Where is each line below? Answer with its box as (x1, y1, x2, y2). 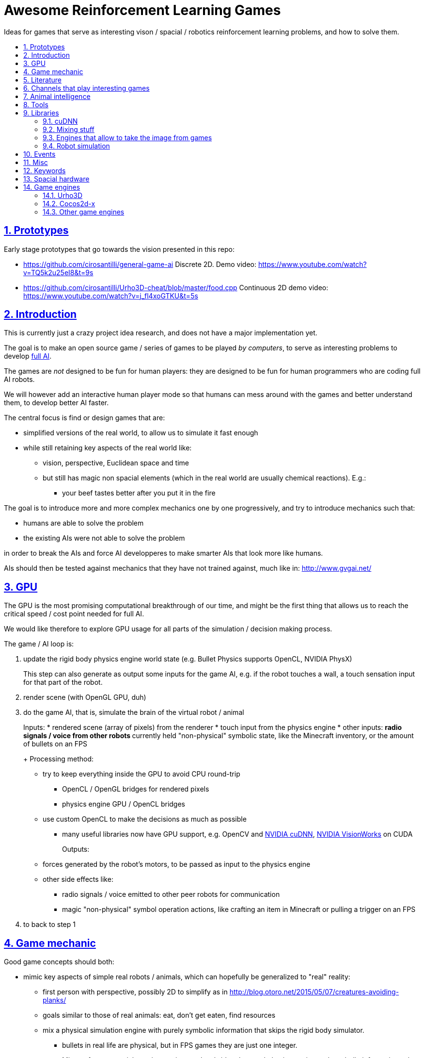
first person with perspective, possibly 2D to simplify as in (43, 988, 228, 996)
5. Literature (23, 75, 62, 84)
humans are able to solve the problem (23, 519, 144, 528)
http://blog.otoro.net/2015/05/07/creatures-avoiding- (229, 988, 399, 996)
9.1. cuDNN (43, 116, 78, 125)
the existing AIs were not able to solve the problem (23, 534, 185, 543)
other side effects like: (43, 875, 113, 884)
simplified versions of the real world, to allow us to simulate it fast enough (23, 429, 258, 437)
